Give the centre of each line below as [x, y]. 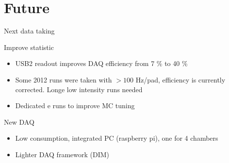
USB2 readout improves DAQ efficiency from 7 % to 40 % [101, 63]
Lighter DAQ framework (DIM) [62, 154]
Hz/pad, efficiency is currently [180, 79]
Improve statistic [29, 47]
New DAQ [19, 122]
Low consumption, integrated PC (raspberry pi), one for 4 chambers [117, 138]
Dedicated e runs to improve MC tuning [75, 106]
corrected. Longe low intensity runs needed [79, 89]
